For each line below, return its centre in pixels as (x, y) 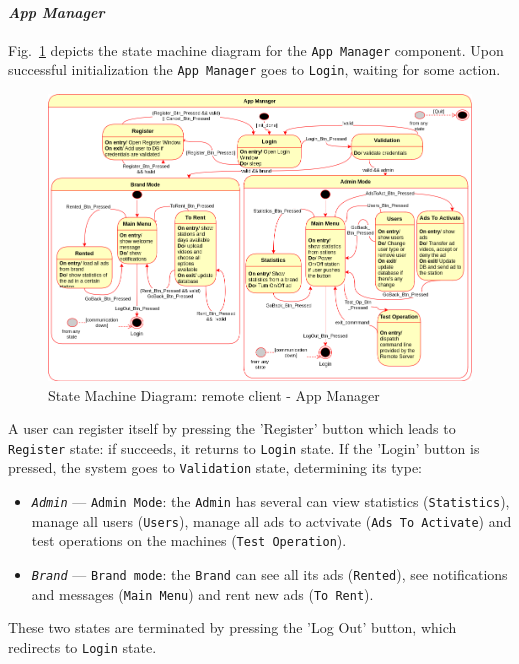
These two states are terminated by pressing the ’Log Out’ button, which (232, 627)
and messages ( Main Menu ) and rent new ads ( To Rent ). (202, 593)
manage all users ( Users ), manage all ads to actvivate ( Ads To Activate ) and (271, 520)
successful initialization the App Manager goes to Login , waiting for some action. (254, 69)
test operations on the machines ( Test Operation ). (189, 540)
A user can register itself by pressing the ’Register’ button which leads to (232, 428)
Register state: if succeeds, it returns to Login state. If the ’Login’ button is (244, 447)
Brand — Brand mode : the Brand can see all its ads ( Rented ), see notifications (269, 574)
